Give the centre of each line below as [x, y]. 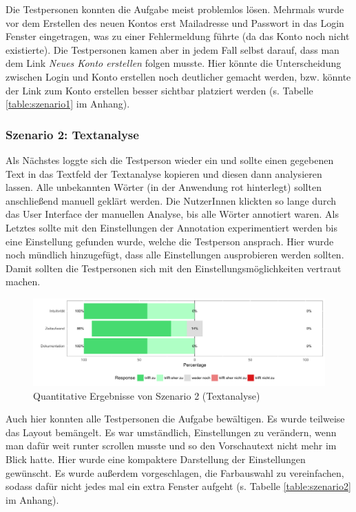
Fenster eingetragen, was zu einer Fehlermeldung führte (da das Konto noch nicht [178, 36]
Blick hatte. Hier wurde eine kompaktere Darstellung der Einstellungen [156, 459]
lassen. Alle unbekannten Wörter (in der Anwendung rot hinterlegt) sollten [164, 187]
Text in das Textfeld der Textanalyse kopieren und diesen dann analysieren [164, 173]
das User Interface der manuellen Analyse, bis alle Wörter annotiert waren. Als [172, 214]
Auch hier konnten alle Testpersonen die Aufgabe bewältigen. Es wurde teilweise [175, 419]
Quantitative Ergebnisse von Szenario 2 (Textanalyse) [147, 395]
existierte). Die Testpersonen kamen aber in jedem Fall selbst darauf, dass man [172, 49]
